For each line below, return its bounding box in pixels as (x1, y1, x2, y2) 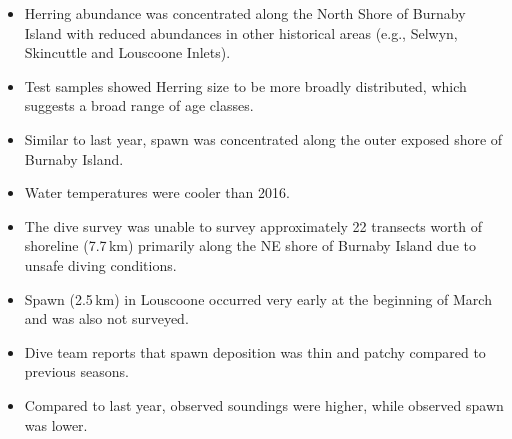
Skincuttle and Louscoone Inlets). (24, 42, 231, 63)
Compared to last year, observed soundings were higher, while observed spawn (24, 394, 504, 415)
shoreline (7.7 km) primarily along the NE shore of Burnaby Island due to (24, 235, 476, 256)
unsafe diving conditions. (24, 254, 177, 275)
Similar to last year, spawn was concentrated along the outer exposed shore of (24, 128, 503, 149)
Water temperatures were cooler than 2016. (24, 182, 290, 203)
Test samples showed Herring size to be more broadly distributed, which (24, 75, 467, 96)
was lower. (24, 414, 88, 435)
